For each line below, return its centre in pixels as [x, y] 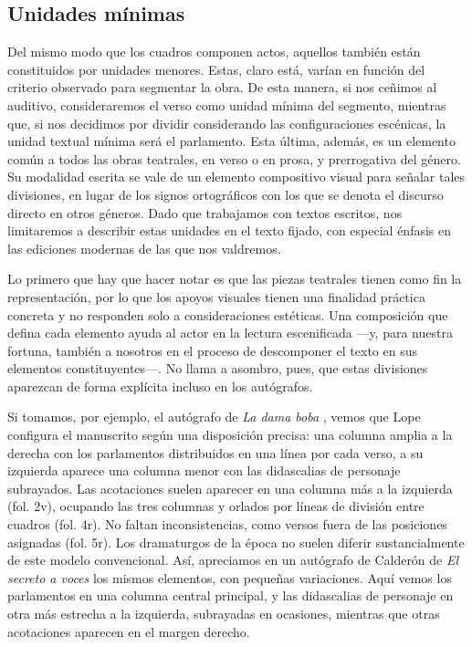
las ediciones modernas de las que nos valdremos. [144, 248]
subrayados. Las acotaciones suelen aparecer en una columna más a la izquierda [230, 488]
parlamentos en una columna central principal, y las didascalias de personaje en [231, 595]
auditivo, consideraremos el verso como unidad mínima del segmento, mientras [227, 104]
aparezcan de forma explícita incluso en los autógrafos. [160, 386]
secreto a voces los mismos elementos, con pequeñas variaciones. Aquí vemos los [230, 577]
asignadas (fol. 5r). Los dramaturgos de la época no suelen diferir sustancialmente [236, 542]
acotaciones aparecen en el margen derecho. [129, 631]
